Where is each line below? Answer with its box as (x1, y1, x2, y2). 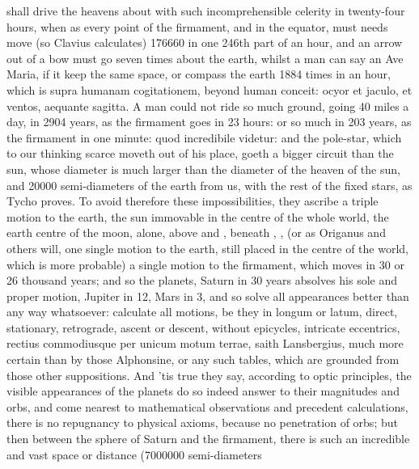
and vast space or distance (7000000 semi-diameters (6, 446, 262, 463)
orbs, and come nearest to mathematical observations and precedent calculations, (6, 398, 408, 415)
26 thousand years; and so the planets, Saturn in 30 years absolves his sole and (6, 272, 398, 289)
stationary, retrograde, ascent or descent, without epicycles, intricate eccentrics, (6, 319, 400, 336)
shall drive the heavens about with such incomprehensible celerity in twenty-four (6, 2, 405, 19)
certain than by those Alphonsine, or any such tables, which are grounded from (6, 351, 400, 368)
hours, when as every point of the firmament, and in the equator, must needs (6, 18, 388, 35)
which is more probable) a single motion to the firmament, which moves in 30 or (6, 256, 404, 273)
